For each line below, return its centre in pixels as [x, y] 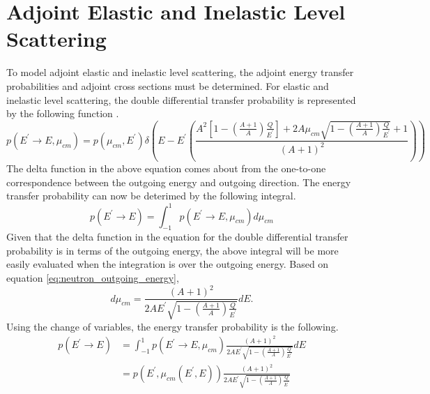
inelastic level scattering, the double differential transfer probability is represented [181, 99]
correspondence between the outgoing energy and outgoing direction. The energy [179, 182]
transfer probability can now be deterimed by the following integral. [151, 196]
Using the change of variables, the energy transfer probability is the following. [172, 326]
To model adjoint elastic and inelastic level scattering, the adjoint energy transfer [180, 72]
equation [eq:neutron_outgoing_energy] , [93, 278]
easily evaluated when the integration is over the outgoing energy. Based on [168, 264]
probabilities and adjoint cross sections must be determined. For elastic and [168, 85]
